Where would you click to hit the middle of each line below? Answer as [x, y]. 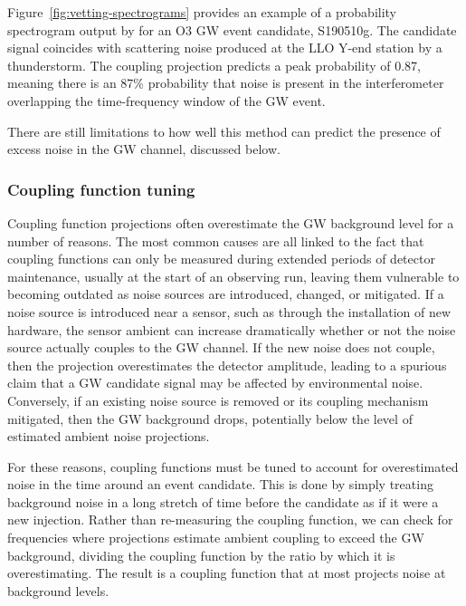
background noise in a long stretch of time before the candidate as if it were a [223, 501]
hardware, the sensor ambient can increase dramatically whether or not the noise [232, 329]
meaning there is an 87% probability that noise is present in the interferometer [226, 83]
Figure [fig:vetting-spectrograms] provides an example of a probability [202, 12]
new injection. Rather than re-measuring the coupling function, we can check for [230, 519]
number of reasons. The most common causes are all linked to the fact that [216, 240]
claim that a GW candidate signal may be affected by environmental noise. [215, 383]
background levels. [58, 590]
